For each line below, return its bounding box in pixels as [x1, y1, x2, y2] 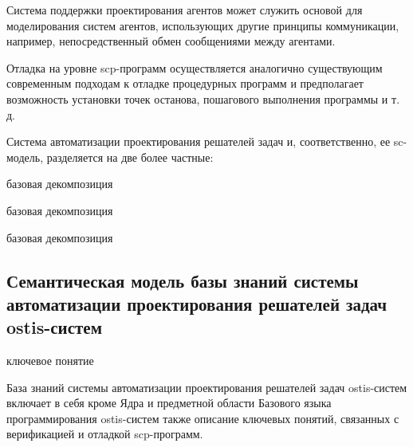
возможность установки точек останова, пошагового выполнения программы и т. [6, 90, 400, 107]
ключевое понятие [6, 352, 94, 369]
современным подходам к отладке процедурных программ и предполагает [6, 75, 364, 92]
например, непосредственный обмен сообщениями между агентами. [6, 33, 336, 49]
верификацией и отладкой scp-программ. [6, 425, 203, 442]
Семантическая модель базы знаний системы [6, 268, 359, 292]
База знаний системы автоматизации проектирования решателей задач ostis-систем [6, 378, 407, 395]
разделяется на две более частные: [46, 148, 214, 165]
